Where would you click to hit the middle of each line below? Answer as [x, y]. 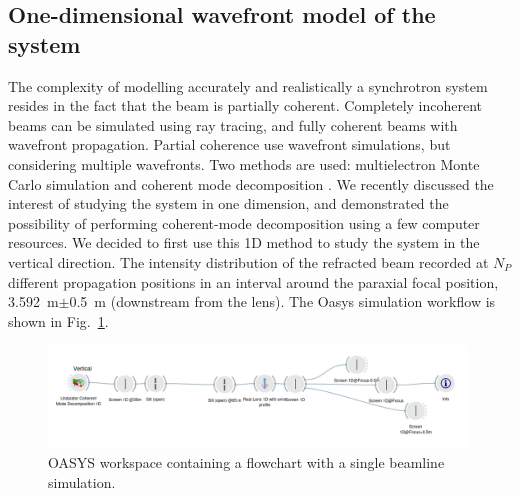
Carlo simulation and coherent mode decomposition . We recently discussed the [251, 183]
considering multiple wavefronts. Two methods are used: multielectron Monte [244, 163]
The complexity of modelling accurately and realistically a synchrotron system [248, 85]
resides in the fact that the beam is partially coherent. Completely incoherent [245, 105]
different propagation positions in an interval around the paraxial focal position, [253, 281]
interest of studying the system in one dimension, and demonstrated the [228, 203]
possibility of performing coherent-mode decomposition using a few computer [244, 222]
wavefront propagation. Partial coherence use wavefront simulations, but [229, 144]
